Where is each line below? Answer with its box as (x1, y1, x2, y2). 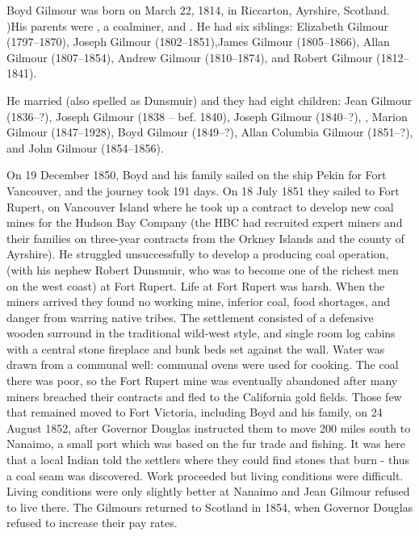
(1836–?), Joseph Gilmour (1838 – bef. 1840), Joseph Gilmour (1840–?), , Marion (6, 107, 408, 124)
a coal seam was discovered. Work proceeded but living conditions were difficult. (6, 467, 404, 484)
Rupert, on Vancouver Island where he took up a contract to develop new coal (6, 198, 394, 215)
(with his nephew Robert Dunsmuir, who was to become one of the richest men (6, 261, 399, 278)
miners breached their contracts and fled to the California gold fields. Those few (6, 387, 402, 404)
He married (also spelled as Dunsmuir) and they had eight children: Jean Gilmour (6, 91, 413, 108)
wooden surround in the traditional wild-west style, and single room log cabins (6, 325, 396, 341)
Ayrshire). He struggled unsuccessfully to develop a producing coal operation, (6, 245, 389, 262)
